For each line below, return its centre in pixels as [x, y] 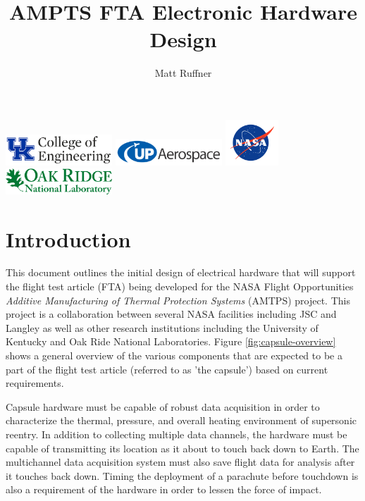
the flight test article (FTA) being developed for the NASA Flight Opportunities [180, 286]
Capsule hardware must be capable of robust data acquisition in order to [163, 406]
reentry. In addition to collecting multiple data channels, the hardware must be [177, 434]
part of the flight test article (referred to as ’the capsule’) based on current [167, 369]
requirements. [35, 383]
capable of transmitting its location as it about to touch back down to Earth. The [182, 448]
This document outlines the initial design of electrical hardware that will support [181, 272]
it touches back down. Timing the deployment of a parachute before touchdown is [182, 475]
